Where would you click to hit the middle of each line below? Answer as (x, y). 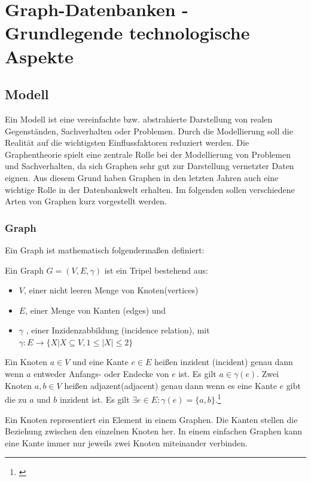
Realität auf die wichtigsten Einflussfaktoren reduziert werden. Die (127, 143)
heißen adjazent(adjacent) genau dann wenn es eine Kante (170, 385)
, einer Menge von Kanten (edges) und (96, 310)
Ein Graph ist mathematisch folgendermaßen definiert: (105, 249)
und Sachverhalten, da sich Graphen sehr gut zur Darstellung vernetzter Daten (150, 166)
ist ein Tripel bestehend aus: (156, 270)
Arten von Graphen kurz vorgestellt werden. (86, 201)
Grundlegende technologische (127, 33)
